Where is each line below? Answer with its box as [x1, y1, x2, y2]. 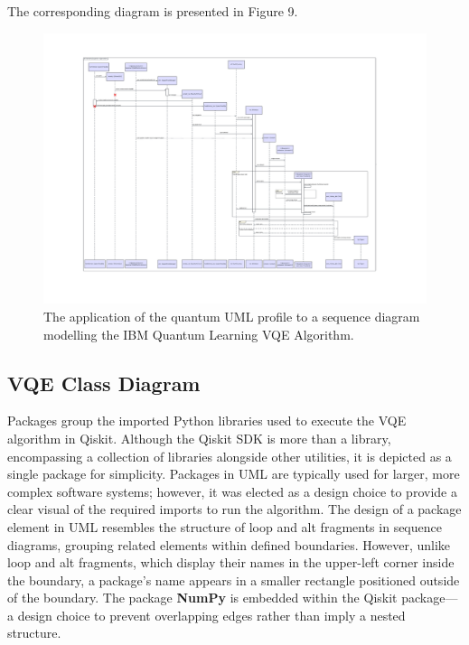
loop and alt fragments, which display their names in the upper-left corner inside [7, 553, 455, 572]
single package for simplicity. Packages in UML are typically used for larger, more [7, 464, 460, 483]
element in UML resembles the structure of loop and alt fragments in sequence [7, 517, 442, 536]
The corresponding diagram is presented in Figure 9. [7, 2, 298, 20]
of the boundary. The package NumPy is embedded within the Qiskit [7, 588, 398, 607]
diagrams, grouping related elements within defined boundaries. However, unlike [7, 535, 451, 554]
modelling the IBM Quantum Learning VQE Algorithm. [43, 324, 354, 343]
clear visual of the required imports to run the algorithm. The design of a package [7, 500, 462, 519]
